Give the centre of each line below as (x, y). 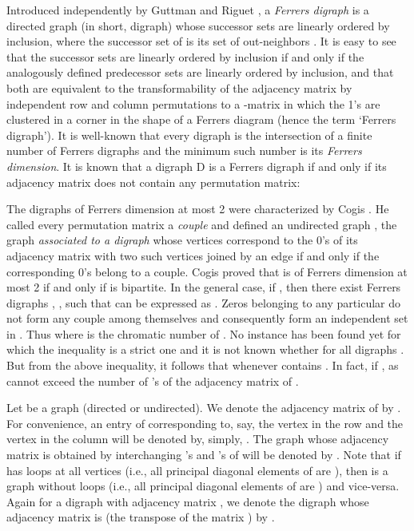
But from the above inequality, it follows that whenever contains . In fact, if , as (203, 365)
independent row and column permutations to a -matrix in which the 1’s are (193, 103)
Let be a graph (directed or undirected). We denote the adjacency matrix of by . (204, 408)
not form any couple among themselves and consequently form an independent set (207, 318)
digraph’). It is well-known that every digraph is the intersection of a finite (189, 135)
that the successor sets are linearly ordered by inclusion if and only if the (185, 56)
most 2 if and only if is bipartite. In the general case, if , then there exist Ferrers (204, 287)
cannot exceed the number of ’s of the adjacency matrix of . (153, 380)
